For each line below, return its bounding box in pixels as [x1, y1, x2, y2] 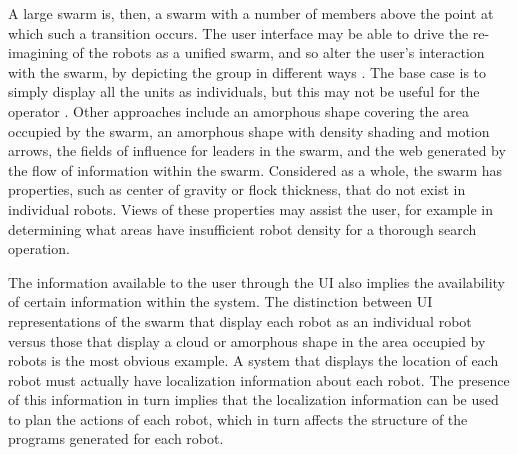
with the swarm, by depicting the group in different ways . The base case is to [8, 61, 487, 82]
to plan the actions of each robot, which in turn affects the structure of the [8, 408, 468, 429]
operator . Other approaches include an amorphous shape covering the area [8, 100, 469, 121]
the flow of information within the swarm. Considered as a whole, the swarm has [8, 159, 503, 180]
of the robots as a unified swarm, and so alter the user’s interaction [72, 42, 485, 63]
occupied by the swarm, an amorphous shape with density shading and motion [8, 120, 490, 141]
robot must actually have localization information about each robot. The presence [8, 369, 510, 390]
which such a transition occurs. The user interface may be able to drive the [8, 22, 469, 43]
